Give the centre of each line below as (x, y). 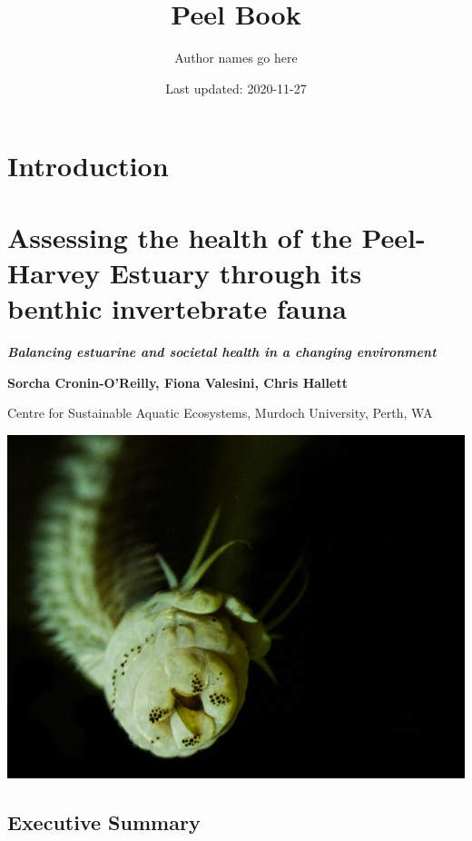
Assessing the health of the (180, 237)
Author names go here (236, 58)
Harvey (54, 272)
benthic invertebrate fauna (177, 308)
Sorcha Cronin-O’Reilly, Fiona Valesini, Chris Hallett (177, 382)
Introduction (88, 166)
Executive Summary (104, 821)
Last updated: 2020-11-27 (236, 88)
